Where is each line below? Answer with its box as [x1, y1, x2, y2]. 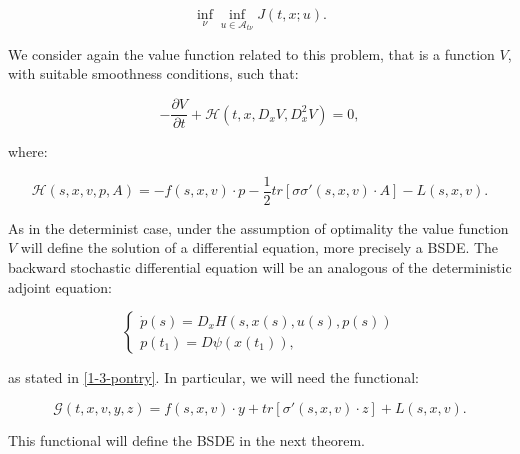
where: [8, 141, 48, 162]
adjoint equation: [8, 276, 112, 297]
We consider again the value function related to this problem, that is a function [8, 43, 495, 64]
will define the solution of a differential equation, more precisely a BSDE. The [20, 237, 499, 258]
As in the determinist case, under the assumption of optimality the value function [8, 217, 509, 238]
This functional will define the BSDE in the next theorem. [8, 429, 365, 450]
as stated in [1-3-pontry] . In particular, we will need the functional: [8, 367, 419, 388]
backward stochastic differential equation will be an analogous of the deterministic [8, 256, 512, 277]
